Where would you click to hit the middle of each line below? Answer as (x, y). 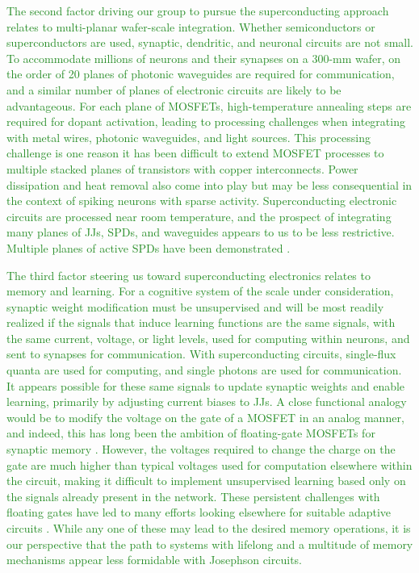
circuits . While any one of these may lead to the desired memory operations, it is (209, 528)
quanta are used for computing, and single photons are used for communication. (204, 370)
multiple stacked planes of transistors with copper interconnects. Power (182, 168)
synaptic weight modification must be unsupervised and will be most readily (195, 306)
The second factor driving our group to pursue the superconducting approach (198, 10)
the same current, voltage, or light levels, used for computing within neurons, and (208, 338)
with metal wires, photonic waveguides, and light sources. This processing (189, 137)
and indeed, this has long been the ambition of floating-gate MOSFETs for (191, 433)
